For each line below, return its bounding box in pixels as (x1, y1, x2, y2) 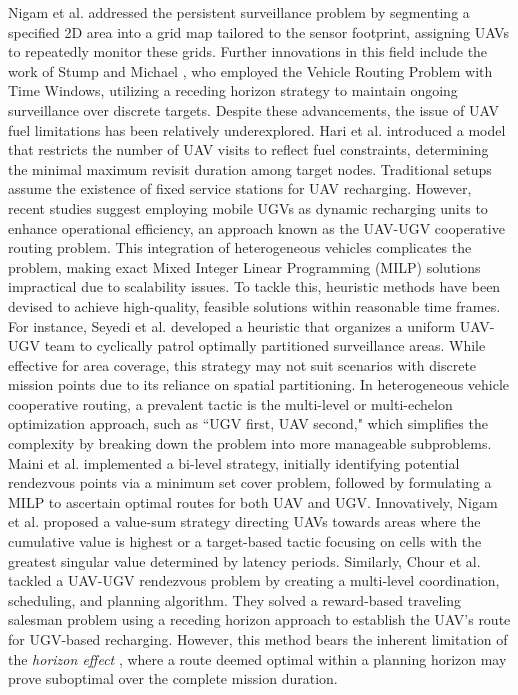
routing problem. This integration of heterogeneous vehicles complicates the (8, 237, 472, 258)
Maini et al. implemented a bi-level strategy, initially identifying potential (8, 452, 460, 473)
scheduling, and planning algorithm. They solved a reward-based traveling (8, 589, 462, 610)
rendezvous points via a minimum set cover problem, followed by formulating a (8, 472, 492, 493)
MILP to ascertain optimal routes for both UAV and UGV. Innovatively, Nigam (8, 491, 498, 512)
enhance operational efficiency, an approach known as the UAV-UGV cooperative (8, 217, 505, 238)
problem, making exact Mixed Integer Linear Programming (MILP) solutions (8, 256, 481, 277)
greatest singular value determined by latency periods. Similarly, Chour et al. (8, 550, 481, 571)
